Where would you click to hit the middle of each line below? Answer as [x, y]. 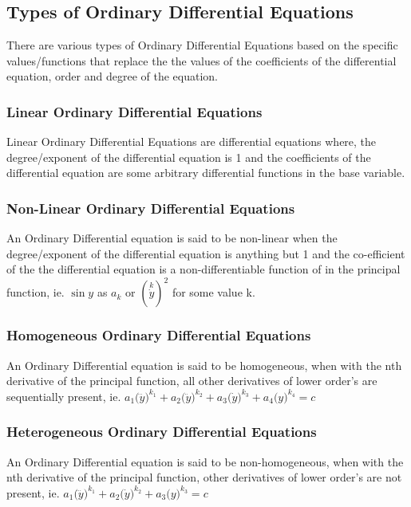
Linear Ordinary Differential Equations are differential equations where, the [192, 141]
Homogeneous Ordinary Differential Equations [159, 335]
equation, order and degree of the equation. [112, 76]
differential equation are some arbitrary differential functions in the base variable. [206, 173]
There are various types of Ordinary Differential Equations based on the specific [202, 45]
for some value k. [213, 292]
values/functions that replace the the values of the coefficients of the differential [202, 60]
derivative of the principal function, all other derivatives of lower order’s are [192, 381]
